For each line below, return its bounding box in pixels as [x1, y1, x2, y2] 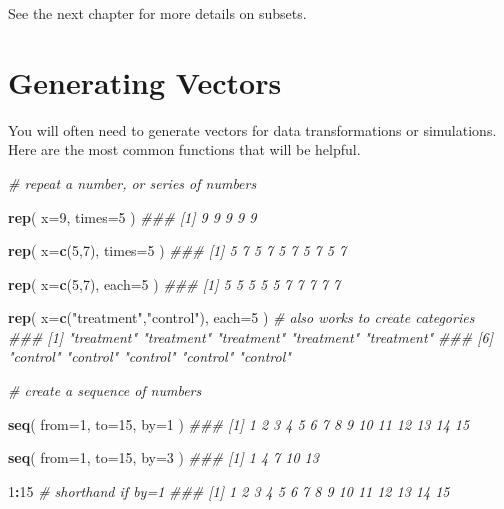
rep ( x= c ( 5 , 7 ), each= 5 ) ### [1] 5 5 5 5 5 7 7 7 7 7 [8, 273, 341, 294]
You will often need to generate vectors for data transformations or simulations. [8, 119, 497, 140]
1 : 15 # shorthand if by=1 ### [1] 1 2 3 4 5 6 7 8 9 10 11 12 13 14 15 [8, 480, 450, 501]
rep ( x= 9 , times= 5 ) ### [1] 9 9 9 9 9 [8, 206, 257, 227]
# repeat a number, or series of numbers [8, 172, 257, 193]
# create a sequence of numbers [8, 380, 202, 401]
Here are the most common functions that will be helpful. [8, 139, 361, 160]
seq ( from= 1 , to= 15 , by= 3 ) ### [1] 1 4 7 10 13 [8, 447, 319, 468]
